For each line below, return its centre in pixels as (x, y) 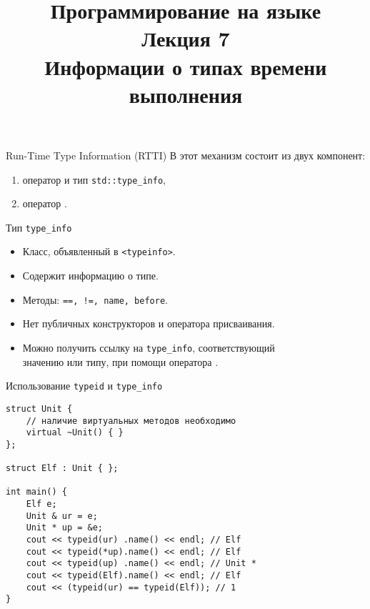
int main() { (36, 492)
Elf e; (41, 504)
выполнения (186, 94)
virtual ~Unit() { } (75, 433)
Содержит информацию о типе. (90, 276)
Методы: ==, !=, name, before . (95, 299)
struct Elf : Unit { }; (62, 469)
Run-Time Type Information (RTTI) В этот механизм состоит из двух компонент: (186, 155)
